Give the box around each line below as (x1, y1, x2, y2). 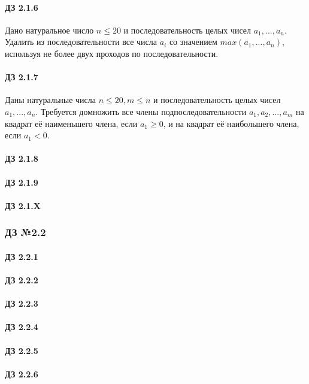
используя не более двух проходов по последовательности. (5, 47, 219, 59)
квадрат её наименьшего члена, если (5, 117, 138, 129)
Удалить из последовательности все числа (5, 35, 157, 48)
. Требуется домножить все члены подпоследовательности (35, 105, 247, 117)
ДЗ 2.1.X (5, 199, 41, 211)
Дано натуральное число (5, 23, 94, 36)
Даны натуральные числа (5, 93, 96, 106)
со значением (169, 35, 217, 48)
